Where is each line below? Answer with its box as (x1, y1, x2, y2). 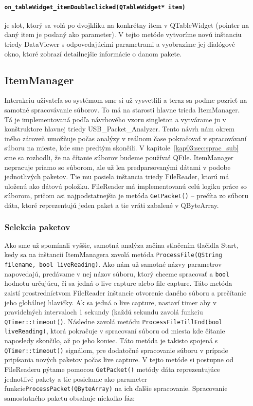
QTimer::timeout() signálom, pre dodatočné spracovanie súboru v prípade (4, 345, 228, 355)
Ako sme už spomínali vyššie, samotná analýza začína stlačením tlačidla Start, (4, 240, 238, 250)
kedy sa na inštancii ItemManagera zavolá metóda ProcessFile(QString (4, 249, 222, 259)
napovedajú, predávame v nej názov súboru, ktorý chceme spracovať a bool (4, 268, 230, 278)
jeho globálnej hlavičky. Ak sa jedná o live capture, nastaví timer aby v (4, 297, 217, 307)
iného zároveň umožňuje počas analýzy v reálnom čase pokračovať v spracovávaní (4, 133, 247, 143)
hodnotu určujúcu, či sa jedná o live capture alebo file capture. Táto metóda (4, 278, 233, 288)
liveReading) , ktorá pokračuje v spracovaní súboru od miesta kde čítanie (4, 326, 225, 336)
